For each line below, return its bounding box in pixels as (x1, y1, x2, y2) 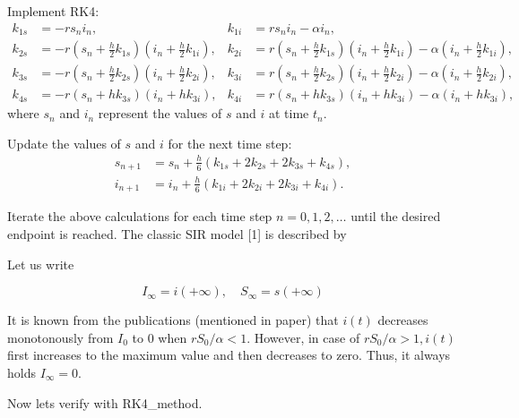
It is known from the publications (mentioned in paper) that (7, 311, 339, 329)
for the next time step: (168, 133, 292, 152)
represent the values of (98, 104, 222, 123)
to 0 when (132, 328, 187, 346)
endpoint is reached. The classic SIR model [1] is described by (7, 224, 347, 243)
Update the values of (7, 133, 121, 152)
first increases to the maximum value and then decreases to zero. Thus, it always (7, 345, 451, 364)
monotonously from (7, 328, 114, 346)
